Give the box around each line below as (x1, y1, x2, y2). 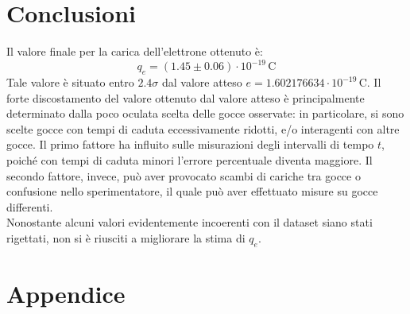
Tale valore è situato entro (6, 74, 134, 91)
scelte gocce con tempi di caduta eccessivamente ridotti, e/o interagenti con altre (6, 120, 400, 137)
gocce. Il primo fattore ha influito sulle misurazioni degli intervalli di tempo (6, 136, 374, 153)
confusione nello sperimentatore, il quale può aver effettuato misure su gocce (6, 183, 378, 200)
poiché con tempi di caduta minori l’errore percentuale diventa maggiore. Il (6, 151, 373, 168)
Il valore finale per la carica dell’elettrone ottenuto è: (6, 43, 263, 60)
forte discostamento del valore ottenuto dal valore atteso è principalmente (6, 89, 365, 106)
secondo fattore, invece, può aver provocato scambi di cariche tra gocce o (6, 167, 361, 184)
